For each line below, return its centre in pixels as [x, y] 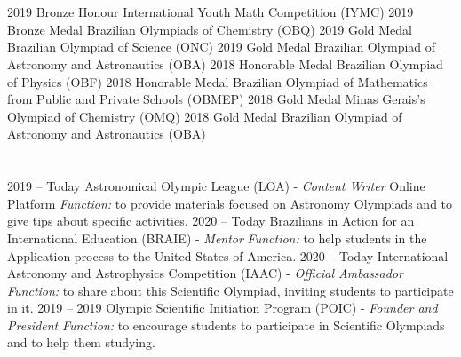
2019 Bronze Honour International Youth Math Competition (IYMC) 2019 [211, 12]
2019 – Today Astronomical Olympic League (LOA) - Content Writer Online [216, 186]
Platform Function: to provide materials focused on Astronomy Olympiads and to [230, 203]
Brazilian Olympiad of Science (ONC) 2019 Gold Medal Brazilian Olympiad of [222, 47]
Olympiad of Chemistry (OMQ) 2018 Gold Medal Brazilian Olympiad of [205, 116]
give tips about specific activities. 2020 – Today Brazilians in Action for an [211, 221]
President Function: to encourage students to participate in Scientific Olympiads [226, 325]
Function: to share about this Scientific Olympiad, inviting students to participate [230, 290]
